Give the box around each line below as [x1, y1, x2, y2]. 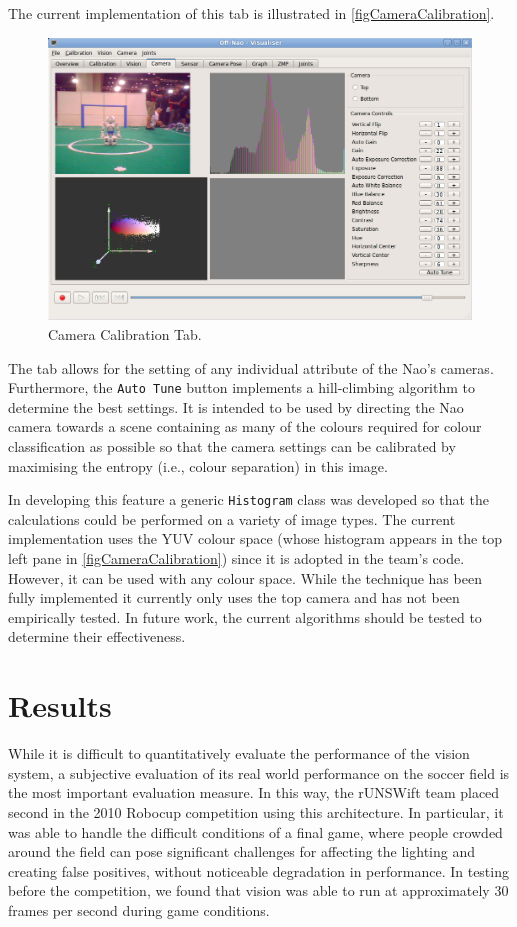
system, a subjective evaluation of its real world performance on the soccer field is [8, 762, 510, 783]
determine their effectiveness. [8, 626, 186, 647]
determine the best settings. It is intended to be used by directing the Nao [8, 396, 464, 417]
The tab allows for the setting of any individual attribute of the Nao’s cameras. [8, 357, 494, 378]
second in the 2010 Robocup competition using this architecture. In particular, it [8, 801, 504, 822]
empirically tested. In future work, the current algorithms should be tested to [8, 606, 482, 627]
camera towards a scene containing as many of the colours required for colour [8, 416, 482, 437]
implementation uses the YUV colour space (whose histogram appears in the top [8, 528, 503, 549]
